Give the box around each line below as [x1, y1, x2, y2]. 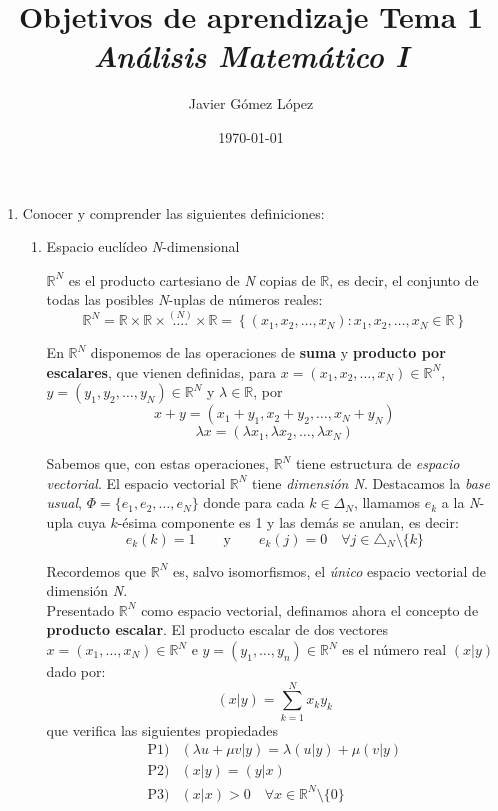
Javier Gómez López [188, 93, 314, 114]
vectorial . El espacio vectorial [46, 472, 226, 493]
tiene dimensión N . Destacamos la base [251, 472, 490, 493]
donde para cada [203, 492, 305, 513]
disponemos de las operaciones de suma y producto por [90, 342, 446, 363]
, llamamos [353, 492, 421, 513]
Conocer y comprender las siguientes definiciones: [22, 202, 325, 223]
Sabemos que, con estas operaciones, [46, 453, 269, 474]
